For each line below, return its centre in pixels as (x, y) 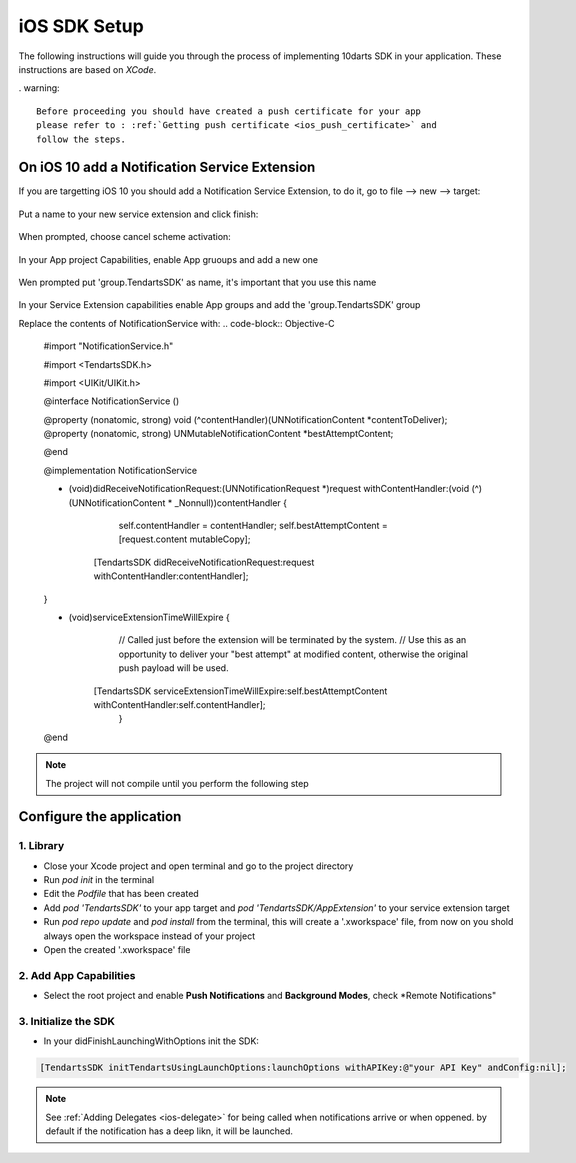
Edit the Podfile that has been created (121, 894)
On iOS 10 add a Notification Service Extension (167, 167)
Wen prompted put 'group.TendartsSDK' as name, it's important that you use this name (197, 282)
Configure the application (100, 816)
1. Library (41, 846)
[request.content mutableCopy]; (184, 539)
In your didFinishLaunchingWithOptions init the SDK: (151, 1041)
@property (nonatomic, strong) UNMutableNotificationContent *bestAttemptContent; (218, 434)
